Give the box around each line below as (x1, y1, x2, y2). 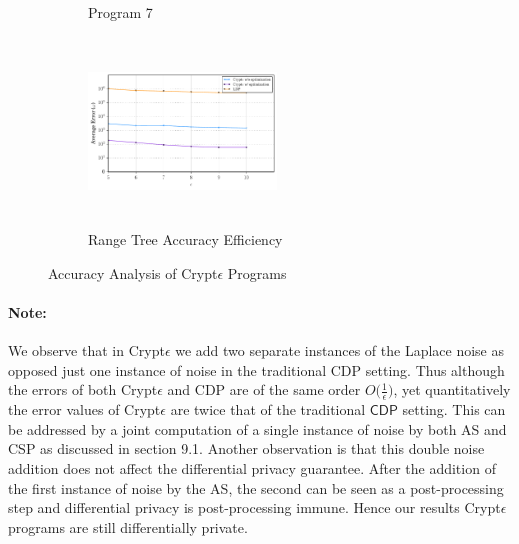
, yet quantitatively (393, 379, 511, 400)
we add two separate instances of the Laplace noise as (175, 340, 505, 361)
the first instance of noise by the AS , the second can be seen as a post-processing (8, 477, 504, 498)
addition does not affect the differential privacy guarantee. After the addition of (8, 457, 496, 478)
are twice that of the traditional (170, 399, 366, 420)
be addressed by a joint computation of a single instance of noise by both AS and (8, 418, 507, 439)
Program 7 (88, 2, 153, 22)
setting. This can (402, 399, 506, 420)
